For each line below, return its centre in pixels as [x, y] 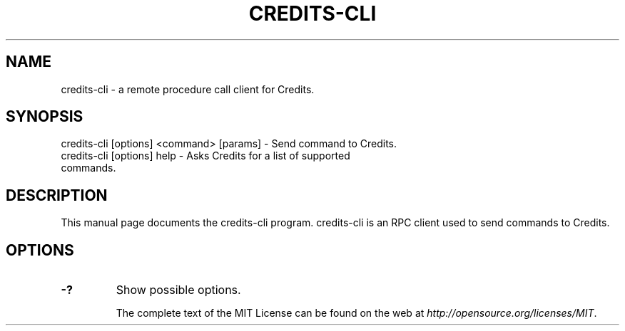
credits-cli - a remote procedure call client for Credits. [188, 89]
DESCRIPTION [57, 195]
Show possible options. [178, 290]
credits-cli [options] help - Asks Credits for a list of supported [205, 156]
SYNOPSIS [45, 117]
